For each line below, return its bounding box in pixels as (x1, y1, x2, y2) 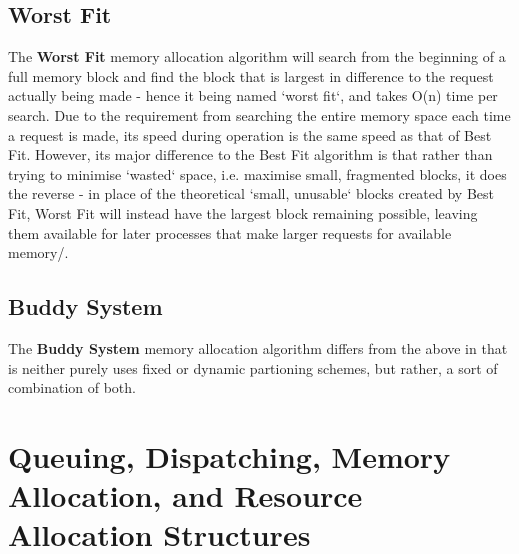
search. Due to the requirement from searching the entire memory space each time (8, 104, 511, 125)
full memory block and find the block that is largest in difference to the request (8, 65, 494, 86)
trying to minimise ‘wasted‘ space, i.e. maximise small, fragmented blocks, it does (8, 163, 507, 184)
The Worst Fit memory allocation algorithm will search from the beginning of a (8, 46, 506, 67)
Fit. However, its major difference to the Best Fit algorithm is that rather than (8, 144, 493, 165)
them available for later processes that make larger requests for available (8, 222, 452, 243)
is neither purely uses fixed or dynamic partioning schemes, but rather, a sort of (8, 357, 498, 378)
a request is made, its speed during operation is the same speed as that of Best (8, 124, 492, 145)
